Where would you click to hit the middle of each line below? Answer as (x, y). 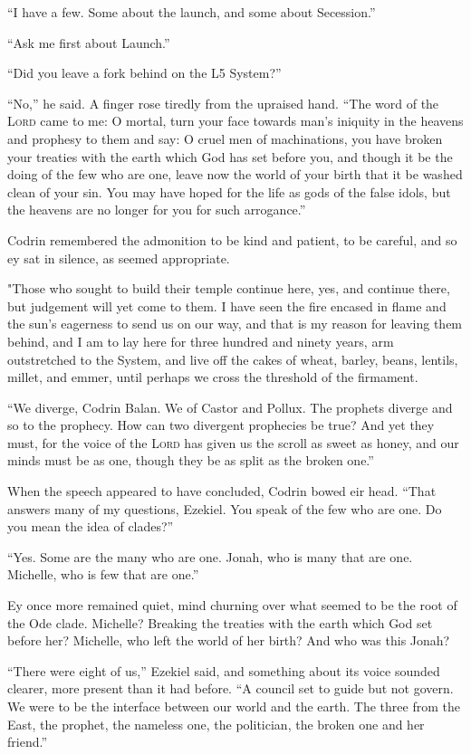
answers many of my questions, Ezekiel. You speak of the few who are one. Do (225, 508)
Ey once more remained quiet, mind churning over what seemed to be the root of (232, 605)
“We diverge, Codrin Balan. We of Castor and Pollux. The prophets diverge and (230, 407)
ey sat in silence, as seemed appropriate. (119, 258)
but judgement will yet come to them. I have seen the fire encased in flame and (227, 305)
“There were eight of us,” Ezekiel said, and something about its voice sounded (224, 670)
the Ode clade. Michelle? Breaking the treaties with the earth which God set (220, 622)
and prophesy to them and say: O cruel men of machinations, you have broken (225, 138)
